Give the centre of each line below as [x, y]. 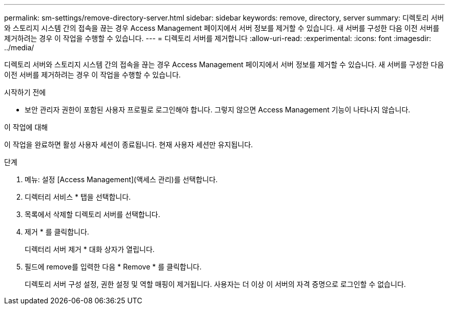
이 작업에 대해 [26, 127]
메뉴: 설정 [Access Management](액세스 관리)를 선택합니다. [121, 179]
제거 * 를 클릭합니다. [57, 232]
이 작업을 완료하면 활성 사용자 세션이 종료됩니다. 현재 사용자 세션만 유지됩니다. [129, 144]
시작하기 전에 [25, 92]
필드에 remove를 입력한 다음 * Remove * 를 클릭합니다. [113, 267]
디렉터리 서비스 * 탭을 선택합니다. [78, 197]
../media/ [19, 47]
